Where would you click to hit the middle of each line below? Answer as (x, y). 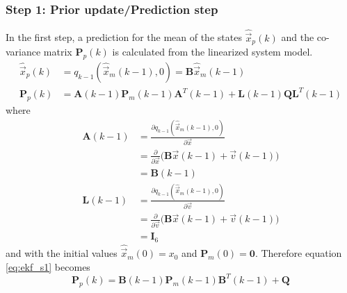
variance (23, 52)
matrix (58, 52)
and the (298, 37)
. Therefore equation (298, 253)
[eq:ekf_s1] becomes (48, 266)
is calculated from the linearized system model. (212, 52)
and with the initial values (62, 253)
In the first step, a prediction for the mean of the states (124, 37)
